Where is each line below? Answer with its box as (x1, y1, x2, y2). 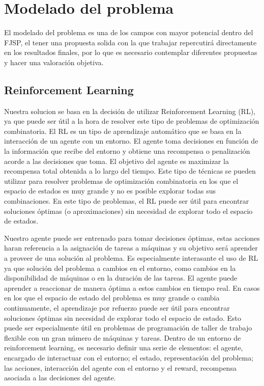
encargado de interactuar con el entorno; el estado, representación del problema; (4, 352, 254, 363)
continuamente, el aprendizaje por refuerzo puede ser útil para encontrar (4, 302, 230, 313)
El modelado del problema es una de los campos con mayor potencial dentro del (4, 27, 253, 38)
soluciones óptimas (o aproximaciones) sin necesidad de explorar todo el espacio (4, 205, 253, 216)
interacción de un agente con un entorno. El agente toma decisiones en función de (4, 135, 258, 146)
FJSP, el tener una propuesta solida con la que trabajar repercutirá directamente (4, 37, 257, 47)
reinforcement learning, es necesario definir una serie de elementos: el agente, (4, 342, 243, 353)
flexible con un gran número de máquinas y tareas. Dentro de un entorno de (4, 332, 241, 343)
